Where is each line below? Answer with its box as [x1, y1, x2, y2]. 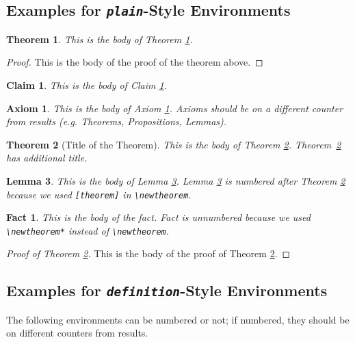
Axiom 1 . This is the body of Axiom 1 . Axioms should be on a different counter [6, 101, 343, 115]
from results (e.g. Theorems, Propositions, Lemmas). [6, 114, 227, 129]
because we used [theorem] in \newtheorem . [6, 187, 192, 201]
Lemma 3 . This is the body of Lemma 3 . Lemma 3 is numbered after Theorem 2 [6, 173, 345, 187]
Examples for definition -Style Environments [6, 280, 328, 301]
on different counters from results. [6, 326, 148, 340]
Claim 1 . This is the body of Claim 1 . [6, 77, 167, 92]
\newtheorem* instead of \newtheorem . [6, 223, 170, 237]
